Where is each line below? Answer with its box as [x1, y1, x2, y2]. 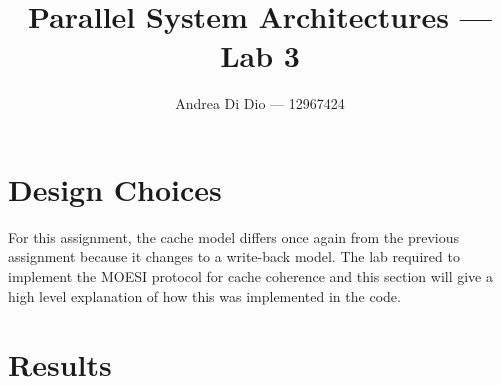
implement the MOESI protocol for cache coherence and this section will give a [8, 266, 493, 287]
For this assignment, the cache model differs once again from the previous [8, 226, 460, 247]
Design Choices [8, 168, 222, 209]
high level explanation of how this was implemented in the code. [8, 285, 401, 306]
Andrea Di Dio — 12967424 [175, 93, 345, 114]
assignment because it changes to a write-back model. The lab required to [8, 246, 460, 267]
